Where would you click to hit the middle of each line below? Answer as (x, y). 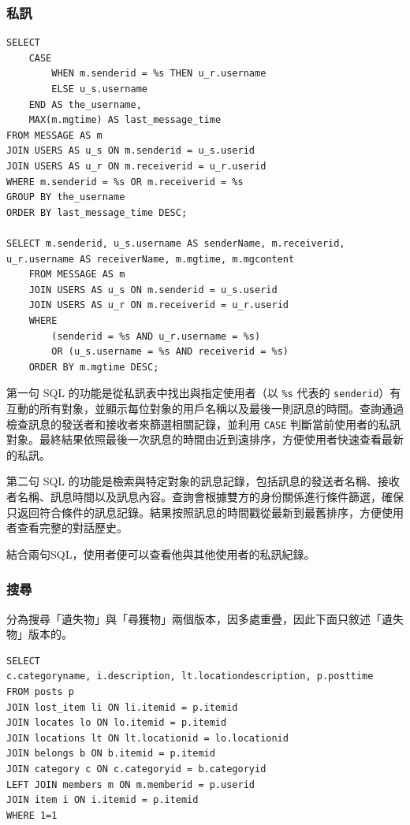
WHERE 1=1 (32, 815)
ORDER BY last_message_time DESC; (97, 212)
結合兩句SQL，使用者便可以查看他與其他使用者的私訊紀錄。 (161, 554)
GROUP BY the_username (66, 197)
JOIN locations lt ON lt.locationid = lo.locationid (147, 738)
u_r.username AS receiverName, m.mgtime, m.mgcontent (151, 259)
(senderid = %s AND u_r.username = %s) (156, 336)
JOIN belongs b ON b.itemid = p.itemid (111, 754)
